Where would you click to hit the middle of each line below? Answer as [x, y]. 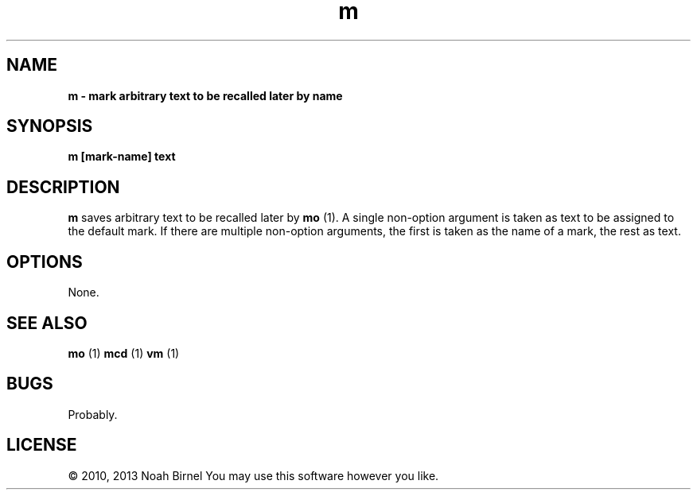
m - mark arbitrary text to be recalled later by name [205, 95]
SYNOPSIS [50, 126]
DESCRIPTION [63, 187]
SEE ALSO [47, 323]
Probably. [93, 414]
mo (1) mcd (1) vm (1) [124, 353]
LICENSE [42, 445]
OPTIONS [45, 262]
